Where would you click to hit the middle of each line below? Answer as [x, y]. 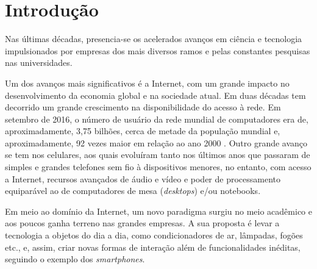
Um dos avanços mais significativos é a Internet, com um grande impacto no [147, 83]
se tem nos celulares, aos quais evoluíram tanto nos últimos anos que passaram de [158, 155]
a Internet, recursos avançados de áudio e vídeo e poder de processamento [143, 178]
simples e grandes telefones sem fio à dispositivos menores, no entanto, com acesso [158, 167]
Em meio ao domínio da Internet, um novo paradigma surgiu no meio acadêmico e [158, 211]
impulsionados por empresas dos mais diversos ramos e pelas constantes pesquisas [158, 50]
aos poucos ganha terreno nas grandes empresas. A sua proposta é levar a [142, 223]
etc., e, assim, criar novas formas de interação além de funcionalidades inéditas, [153, 247]
